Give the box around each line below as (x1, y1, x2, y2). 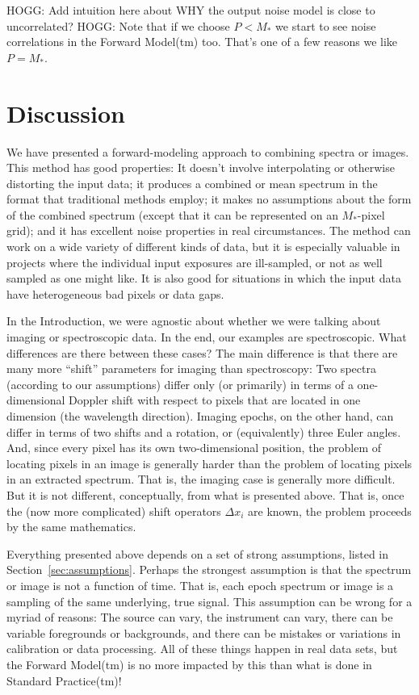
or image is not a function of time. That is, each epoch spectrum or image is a (6, 576, 394, 593)
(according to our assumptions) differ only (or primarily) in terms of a (6, 375, 354, 392)
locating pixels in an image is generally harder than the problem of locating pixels (6, 454, 413, 471)
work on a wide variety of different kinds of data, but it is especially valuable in (6, 238, 400, 255)
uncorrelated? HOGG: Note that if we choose (6, 17, 230, 34)
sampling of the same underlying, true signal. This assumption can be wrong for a (6, 592, 413, 609)
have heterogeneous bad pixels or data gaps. (6, 285, 224, 302)
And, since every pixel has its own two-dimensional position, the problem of (6, 439, 382, 456)
